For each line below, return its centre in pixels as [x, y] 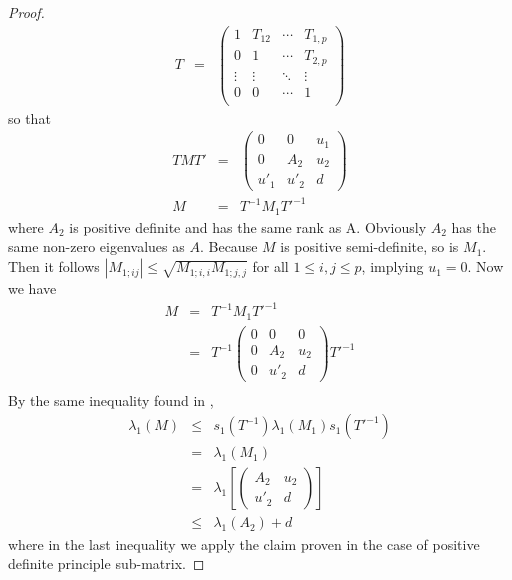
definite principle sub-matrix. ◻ [106, 563]
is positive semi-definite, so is [369, 246]
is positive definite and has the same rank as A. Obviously [248, 226]
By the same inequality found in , [111, 399]
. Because [228, 246]
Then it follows [54, 266]
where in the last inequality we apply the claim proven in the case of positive [244, 543]
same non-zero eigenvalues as [96, 246]
